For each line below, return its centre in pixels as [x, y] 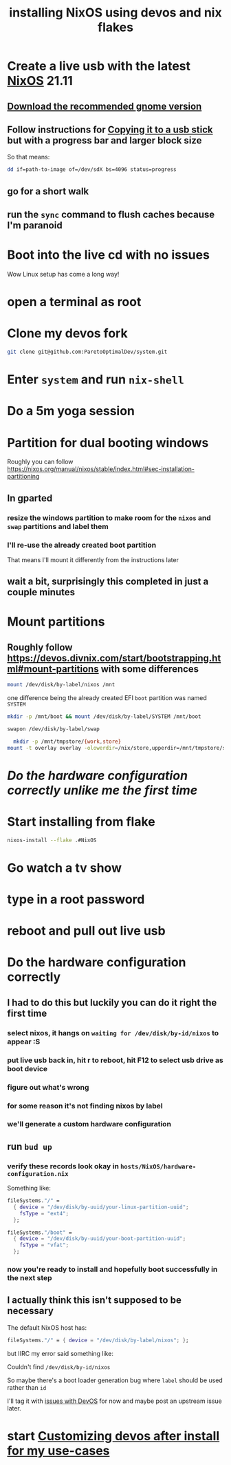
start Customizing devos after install [113, 1436]
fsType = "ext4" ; [44, 1213]
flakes [115, 27]
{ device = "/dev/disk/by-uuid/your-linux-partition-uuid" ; [101, 1207]
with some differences [150, 669]
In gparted [30, 498]
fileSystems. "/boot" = [40, 1233]
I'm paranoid [35, 226]
